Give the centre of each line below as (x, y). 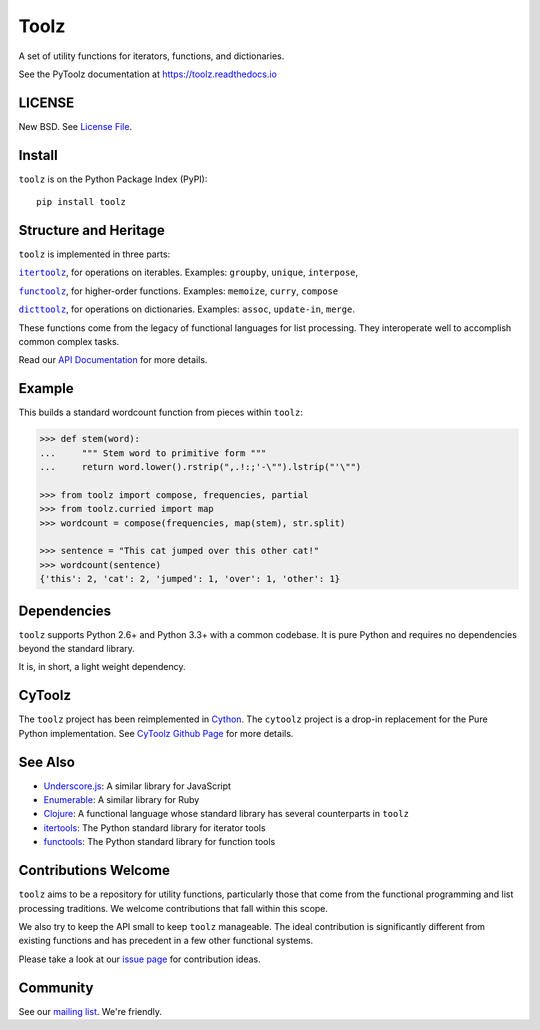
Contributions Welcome (94, 870)
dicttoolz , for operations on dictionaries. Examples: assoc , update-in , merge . (186, 309)
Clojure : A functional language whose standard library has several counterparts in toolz (226, 814)
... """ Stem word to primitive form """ (153, 453)
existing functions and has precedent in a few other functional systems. (166, 941)
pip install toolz (81, 202)
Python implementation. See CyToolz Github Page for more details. (156, 733)
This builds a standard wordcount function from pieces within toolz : (161, 412)
